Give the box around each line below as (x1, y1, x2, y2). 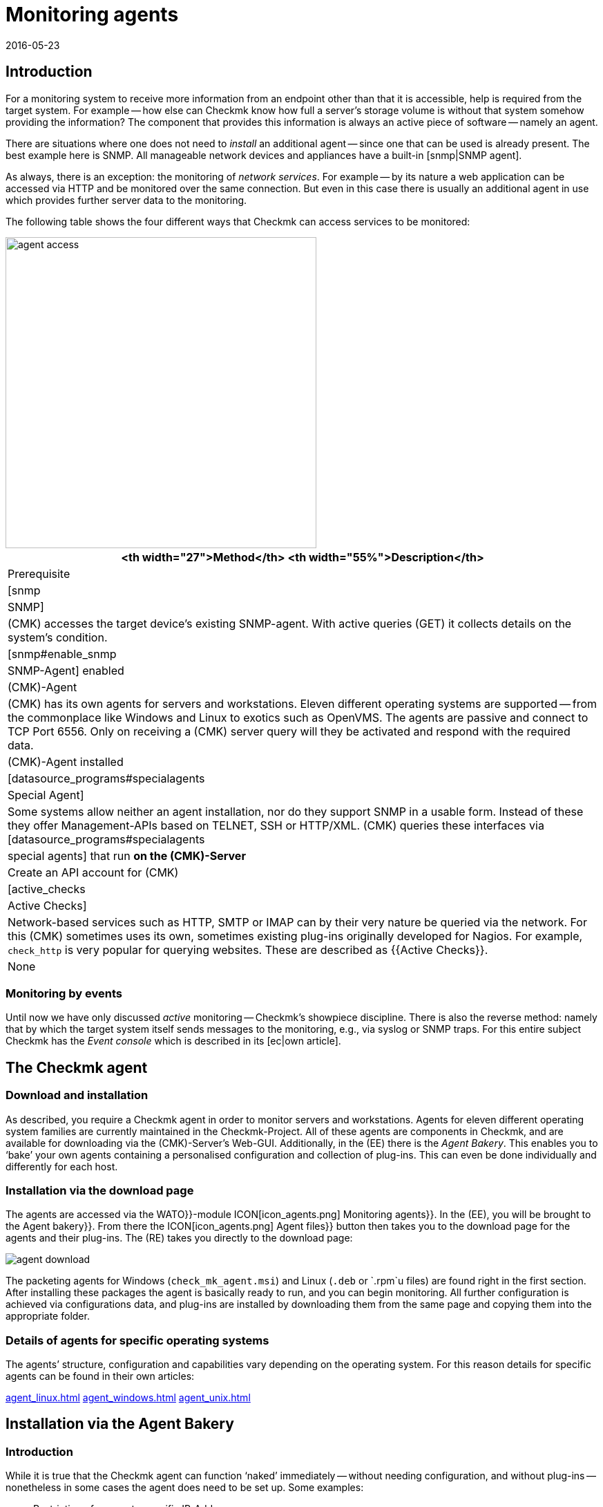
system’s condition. (8, 630, 108, 644)
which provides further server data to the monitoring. (6, 194, 247, 206)
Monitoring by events (6, 986, 122, 1000)
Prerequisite (8, 566, 70, 581)
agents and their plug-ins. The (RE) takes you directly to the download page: (6, 1232, 353, 1244)
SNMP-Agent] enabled (8, 663, 124, 677)
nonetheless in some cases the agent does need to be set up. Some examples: (6, 1481, 364, 1494)
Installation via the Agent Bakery (6, 1415, 234, 1433)
